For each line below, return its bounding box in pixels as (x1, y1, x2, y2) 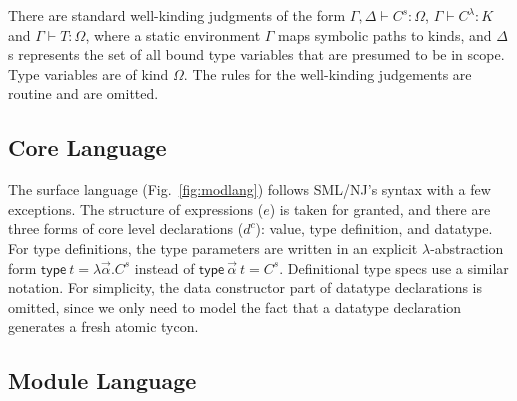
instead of (134, 257, 195, 278)
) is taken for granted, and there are (269, 198, 491, 219)
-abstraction (430, 237, 504, 258)
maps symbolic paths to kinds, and (278, 24, 492, 45)
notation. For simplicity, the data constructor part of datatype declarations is (8, 277, 483, 298)
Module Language (8, 365, 197, 396)
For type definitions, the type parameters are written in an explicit (8, 237, 418, 258)
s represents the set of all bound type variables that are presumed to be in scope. (8, 44, 505, 65)
